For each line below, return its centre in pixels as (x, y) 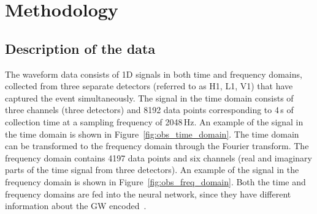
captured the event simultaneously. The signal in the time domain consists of (149, 98)
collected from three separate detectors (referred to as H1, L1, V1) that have (149, 86)
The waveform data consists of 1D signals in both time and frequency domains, (154, 74)
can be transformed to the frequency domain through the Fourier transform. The (157, 146)
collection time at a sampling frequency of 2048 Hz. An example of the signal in (154, 121)
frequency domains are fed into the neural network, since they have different (148, 194)
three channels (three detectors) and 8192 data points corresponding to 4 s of (149, 110)
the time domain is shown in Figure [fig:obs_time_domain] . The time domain (152, 134)
